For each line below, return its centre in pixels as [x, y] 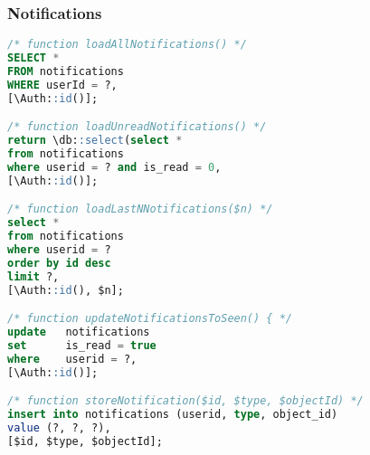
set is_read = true [82, 345]
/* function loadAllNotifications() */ [127, 45]
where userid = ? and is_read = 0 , [114, 167]
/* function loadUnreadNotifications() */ [137, 127]
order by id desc [59, 263]
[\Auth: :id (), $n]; [66, 290]
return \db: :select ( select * [95, 141]
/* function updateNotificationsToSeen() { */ [150, 319]
